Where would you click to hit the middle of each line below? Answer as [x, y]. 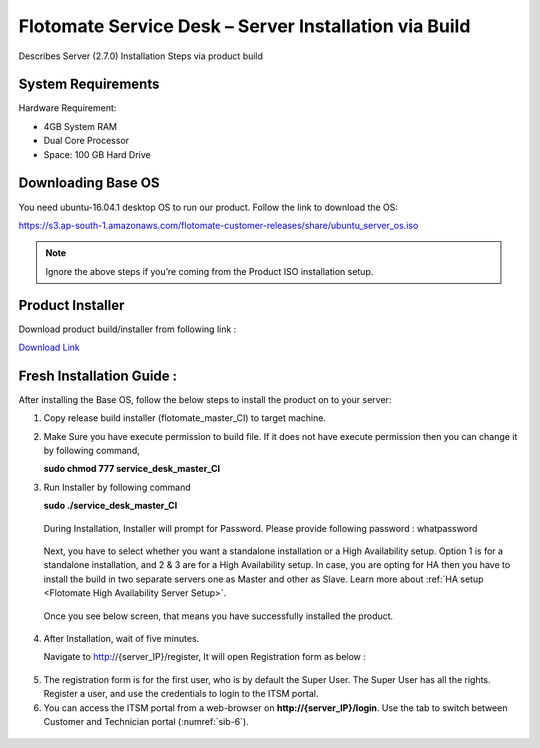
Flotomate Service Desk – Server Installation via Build [244, 26]
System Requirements [89, 84]
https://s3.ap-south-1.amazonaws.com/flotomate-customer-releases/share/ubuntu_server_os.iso [218, 225]
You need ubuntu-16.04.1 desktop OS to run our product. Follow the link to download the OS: [208, 207]
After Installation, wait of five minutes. [121, 638]
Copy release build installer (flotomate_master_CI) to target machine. [185, 418]
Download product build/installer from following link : [127, 329]
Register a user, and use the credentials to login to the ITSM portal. [181, 694]
